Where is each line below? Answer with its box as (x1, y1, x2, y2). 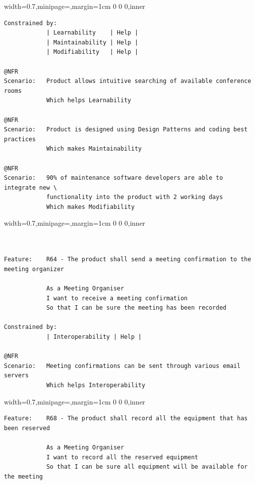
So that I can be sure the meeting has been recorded (46, 304, 227, 312)
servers (4, 372, 29, 379)
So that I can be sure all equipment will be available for (46, 463, 248, 471)
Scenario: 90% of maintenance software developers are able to (4, 174, 223, 182)
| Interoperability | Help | (46, 333, 142, 340)
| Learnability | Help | (46, 29, 139, 37)
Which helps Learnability (46, 97, 131, 104)
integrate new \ (4, 184, 57, 191)
